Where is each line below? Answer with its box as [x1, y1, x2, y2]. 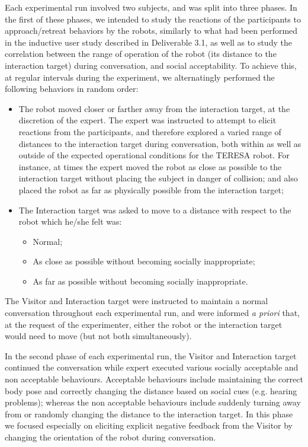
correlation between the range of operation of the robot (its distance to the [5, 47, 277, 60]
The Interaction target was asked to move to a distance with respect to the [18, 203, 291, 216]
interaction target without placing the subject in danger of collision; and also [18, 172, 298, 184]
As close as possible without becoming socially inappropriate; [33, 255, 255, 267]
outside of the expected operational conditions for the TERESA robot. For [18, 149, 290, 161]
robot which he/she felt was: [18, 215, 122, 228]
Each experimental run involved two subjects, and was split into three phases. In [5, 1, 297, 13]
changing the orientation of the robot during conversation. [5, 431, 216, 443]
